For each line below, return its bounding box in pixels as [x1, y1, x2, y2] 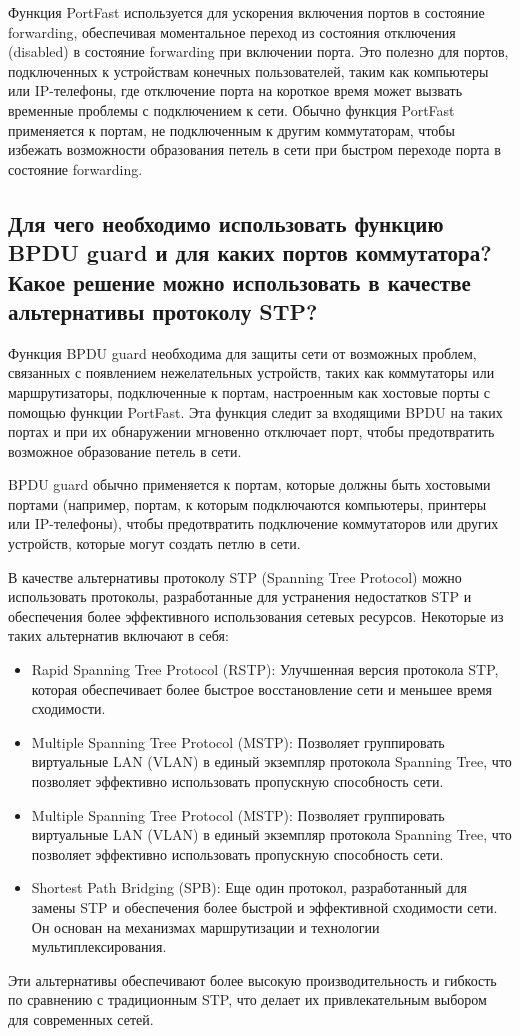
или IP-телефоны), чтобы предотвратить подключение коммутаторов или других [8, 513, 499, 534]
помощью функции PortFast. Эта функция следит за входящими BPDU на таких [8, 401, 503, 422]
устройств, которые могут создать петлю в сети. [8, 533, 301, 554]
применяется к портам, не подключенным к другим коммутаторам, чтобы [8, 119, 455, 140]
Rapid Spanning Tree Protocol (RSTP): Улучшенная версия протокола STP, [31, 659, 499, 680]
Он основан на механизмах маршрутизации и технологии [31, 916, 380, 937]
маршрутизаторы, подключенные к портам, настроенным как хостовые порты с [8, 381, 490, 402]
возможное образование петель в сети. [8, 440, 242, 461]
